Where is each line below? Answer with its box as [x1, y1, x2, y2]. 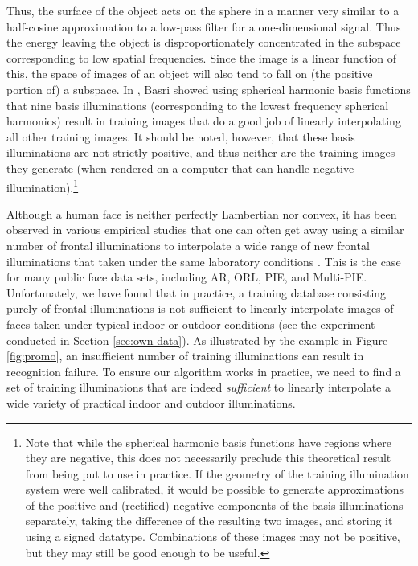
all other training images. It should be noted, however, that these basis [6, 128, 355, 145]
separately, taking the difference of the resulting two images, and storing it [25, 512, 393, 529]
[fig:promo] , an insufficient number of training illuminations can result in [6, 347, 364, 364]
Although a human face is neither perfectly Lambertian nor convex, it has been [6, 205, 397, 222]
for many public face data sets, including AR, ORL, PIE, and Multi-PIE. [6, 269, 367, 285]
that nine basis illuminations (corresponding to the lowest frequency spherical [6, 96, 389, 113]
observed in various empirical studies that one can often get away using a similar [6, 221, 404, 238]
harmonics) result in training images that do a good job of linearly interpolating [6, 113, 401, 129]
